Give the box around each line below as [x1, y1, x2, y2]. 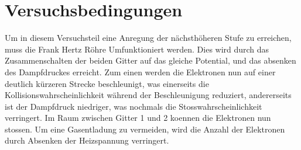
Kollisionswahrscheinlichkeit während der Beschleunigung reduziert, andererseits [5, 89, 292, 101]
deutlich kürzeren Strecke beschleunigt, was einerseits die [5, 77, 209, 89]
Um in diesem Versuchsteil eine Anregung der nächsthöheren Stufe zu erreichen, [5, 32, 292, 44]
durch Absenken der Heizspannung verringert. [5, 134, 169, 146]
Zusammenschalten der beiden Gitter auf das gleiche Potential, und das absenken [5, 54, 296, 67]
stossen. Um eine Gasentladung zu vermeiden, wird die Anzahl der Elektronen [5, 123, 285, 135]
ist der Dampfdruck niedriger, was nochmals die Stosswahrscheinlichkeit [5, 100, 262, 112]
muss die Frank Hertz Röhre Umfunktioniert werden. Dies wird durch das [5, 43, 269, 55]
